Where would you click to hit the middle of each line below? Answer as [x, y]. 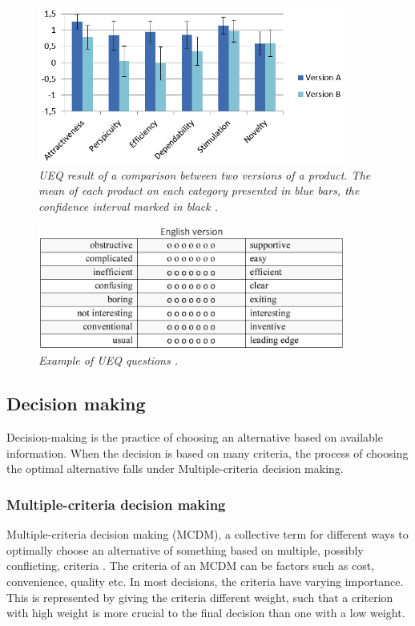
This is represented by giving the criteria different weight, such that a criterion [200, 597]
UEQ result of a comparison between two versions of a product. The [205, 174]
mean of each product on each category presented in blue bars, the [199, 190]
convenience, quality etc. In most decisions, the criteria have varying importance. [205, 582]
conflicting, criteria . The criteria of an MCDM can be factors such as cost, [191, 565]
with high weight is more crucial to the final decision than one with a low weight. [206, 613]
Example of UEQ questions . [109, 360]
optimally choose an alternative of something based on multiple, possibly [185, 549]
